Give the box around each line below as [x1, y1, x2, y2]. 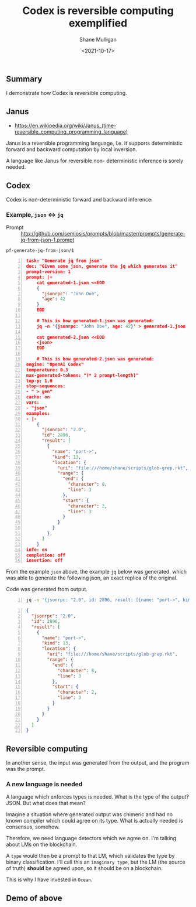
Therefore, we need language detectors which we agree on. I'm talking [6, 835, 177, 842]
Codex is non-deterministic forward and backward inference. [6, 196, 153, 203]
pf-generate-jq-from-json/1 [6, 248, 75, 254]
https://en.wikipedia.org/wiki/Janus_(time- [14, 122, 117, 129]
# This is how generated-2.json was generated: [36, 356, 155, 362]
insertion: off [26, 558, 63, 564]
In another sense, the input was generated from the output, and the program [6, 759, 190, 766]
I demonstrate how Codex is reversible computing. [6, 90, 127, 97]
